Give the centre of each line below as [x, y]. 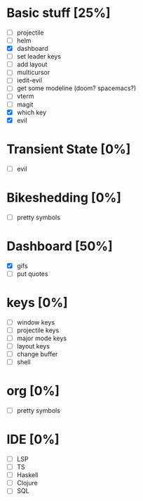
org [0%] [33, 391]
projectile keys [38, 330]
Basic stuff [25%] [59, 13]
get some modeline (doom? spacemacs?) [76, 88]
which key [32, 112]
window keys [36, 322]
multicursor [33, 73]
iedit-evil [29, 80]
